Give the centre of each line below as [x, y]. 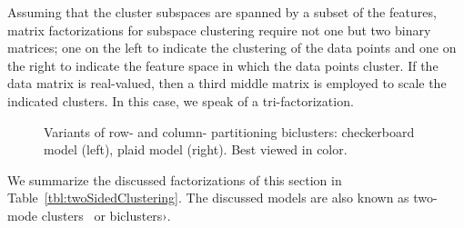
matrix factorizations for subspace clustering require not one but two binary [219, 30]
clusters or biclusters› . [106, 215]
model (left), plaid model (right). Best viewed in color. [196, 149]
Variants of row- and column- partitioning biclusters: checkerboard [229, 131]
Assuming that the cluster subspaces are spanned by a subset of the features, [222, 12]
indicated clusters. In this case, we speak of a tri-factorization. [181, 100]
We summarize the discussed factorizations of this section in [175, 179]
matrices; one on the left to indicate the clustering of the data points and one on [232, 48]
